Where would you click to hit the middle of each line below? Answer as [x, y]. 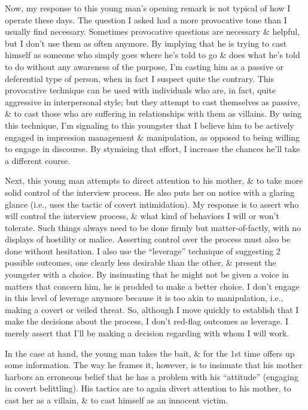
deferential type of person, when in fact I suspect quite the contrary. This [140, 78]
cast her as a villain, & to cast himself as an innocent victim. [117, 400]
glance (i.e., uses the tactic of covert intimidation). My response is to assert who [152, 204]
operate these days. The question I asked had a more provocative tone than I [146, 19]
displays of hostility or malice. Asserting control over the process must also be [148, 239]
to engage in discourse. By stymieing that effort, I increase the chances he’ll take [153, 149]
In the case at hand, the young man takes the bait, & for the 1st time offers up [150, 353]
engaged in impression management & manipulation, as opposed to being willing [153, 137]
